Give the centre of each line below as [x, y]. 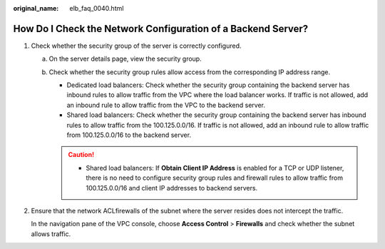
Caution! [81, 155]
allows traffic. [51, 234]
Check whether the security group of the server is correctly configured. [136, 46]
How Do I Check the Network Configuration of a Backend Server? [161, 29]
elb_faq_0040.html [97, 8]
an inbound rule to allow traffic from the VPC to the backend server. [166, 105]
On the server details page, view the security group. [125, 59]
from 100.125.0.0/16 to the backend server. [129, 135]
